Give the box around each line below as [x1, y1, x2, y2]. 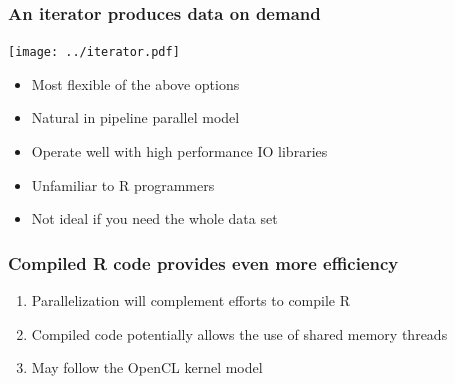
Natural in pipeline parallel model [31, 107, 240, 128]
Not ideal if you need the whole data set [31, 208, 278, 229]
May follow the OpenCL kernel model [31, 357, 263, 378]
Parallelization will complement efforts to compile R [31, 290, 351, 311]
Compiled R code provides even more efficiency [8, 250, 399, 275]
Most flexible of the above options [31, 73, 240, 94]
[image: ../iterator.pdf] [8, 45, 180, 60]
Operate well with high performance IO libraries [31, 141, 328, 162]
